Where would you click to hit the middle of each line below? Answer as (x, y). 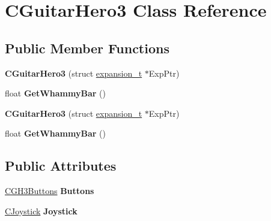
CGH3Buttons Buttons (50, 191)
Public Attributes (61, 166)
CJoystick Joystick (41, 211)
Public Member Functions (87, 48)
